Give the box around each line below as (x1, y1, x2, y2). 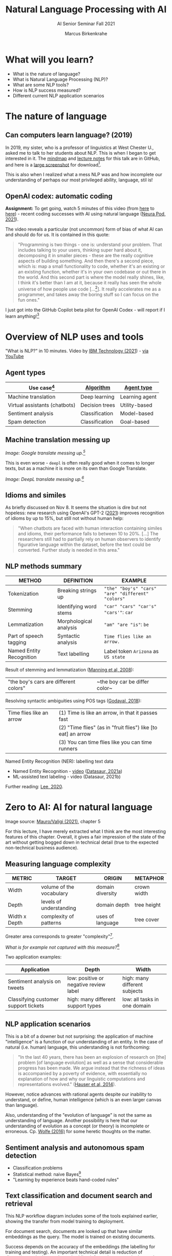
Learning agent (120, 393, 157, 400)
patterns (40, 919, 61, 927)
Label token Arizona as (104, 648, 159, 655)
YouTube (5, 353, 24, 360)
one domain (122, 1002, 151, 1010)
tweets (8, 985, 25, 992)
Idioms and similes (5, 491, 67, 500)
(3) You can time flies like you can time (58, 739, 152, 746)
